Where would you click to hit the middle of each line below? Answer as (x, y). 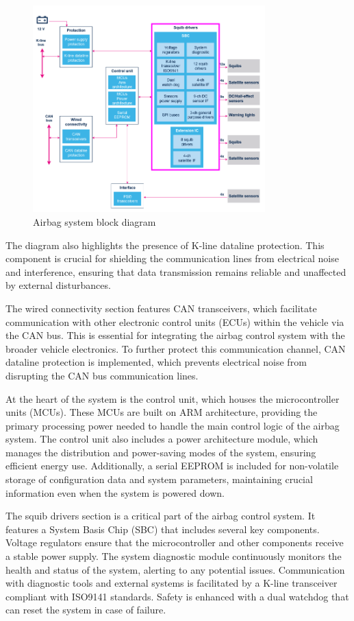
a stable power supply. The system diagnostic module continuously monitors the (174, 556)
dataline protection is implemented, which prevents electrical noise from (156, 362)
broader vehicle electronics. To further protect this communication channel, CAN (176, 348)
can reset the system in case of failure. (86, 610)
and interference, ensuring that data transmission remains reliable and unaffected (176, 271)
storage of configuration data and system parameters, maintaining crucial (159, 479)
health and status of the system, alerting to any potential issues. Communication (175, 569)
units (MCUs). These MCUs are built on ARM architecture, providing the (162, 412)
